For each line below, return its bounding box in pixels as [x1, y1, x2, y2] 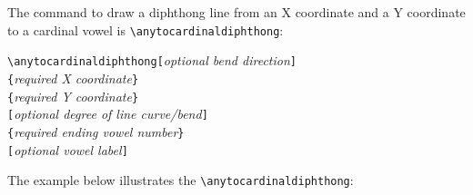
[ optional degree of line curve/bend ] [7, 104, 208, 123]
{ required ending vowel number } [7, 122, 185, 141]
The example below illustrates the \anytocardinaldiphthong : [7, 171, 354, 190]
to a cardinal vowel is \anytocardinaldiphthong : [7, 20, 284, 39]
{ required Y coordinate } [7, 86, 139, 105]
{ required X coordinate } [7, 68, 139, 87]
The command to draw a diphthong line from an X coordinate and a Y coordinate [7, 3, 466, 21]
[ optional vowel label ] [7, 140, 128, 159]
